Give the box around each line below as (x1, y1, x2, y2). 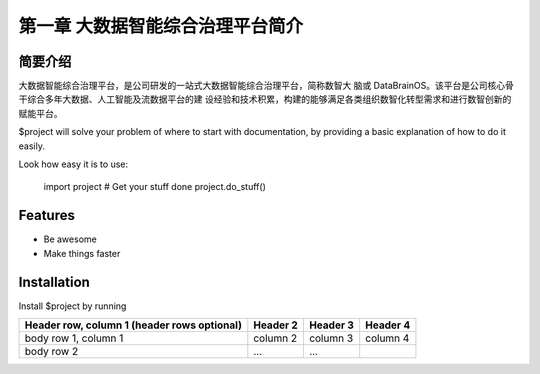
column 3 (308, 331, 354, 345)
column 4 (365, 331, 410, 345)
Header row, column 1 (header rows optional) (24, 318, 242, 332)
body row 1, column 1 (24, 331, 124, 345)
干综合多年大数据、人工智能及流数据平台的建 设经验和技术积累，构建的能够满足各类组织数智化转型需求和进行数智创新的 (18, 93, 512, 105)
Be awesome (43, 233, 97, 245)
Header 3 (308, 318, 355, 332)
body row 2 (24, 345, 79, 358)
